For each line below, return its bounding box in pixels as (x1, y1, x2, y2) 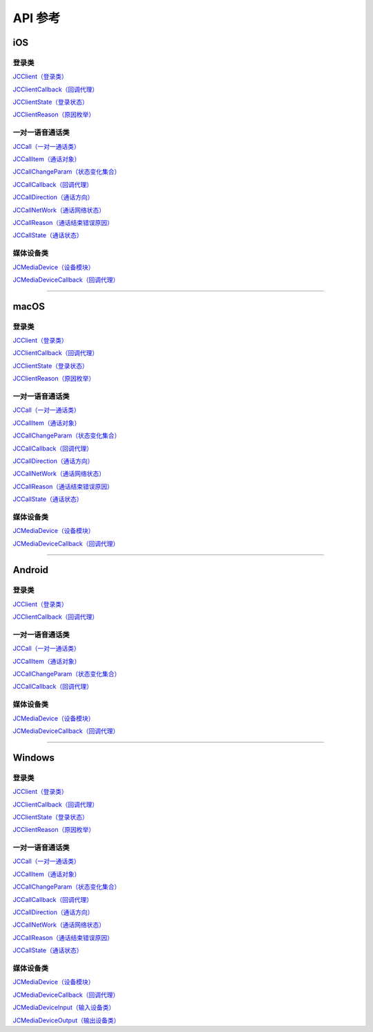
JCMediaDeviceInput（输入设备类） (12, 1004, 115, 1012)
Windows (12, 752, 55, 763)
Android (12, 564, 48, 576)
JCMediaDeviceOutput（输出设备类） (12, 1016, 120, 1024)
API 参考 (12, 10, 61, 26)
